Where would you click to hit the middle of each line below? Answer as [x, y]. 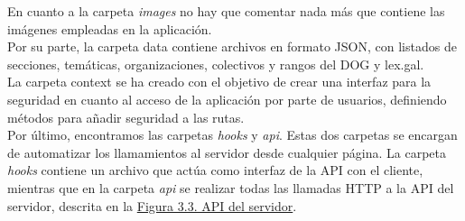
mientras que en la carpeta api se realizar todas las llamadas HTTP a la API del [231, 187]
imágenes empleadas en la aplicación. [110, 28]
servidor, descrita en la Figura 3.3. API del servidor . [152, 205]
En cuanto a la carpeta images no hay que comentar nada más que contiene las [226, 11]
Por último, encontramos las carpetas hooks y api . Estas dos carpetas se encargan [232, 135]
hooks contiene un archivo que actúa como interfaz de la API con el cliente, [215, 170]
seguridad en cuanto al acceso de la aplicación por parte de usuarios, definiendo [227, 99]
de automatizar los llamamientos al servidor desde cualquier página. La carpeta [227, 152]
